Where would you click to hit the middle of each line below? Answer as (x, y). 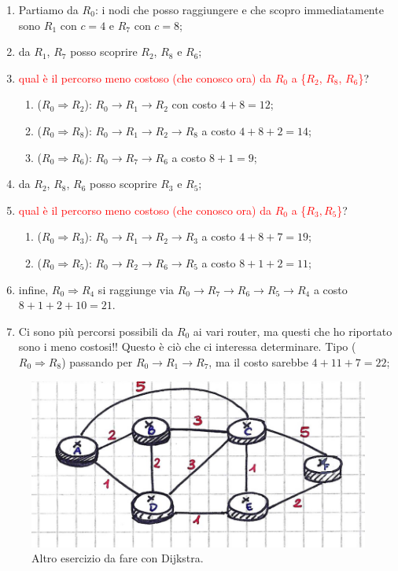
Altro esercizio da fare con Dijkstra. (118, 558)
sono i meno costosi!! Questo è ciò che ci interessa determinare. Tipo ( (187, 346)
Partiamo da (48, 9)
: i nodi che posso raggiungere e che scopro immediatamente (239, 9)
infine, (33, 289)
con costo (194, 104)
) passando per (97, 361)
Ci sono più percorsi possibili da (96, 331)
